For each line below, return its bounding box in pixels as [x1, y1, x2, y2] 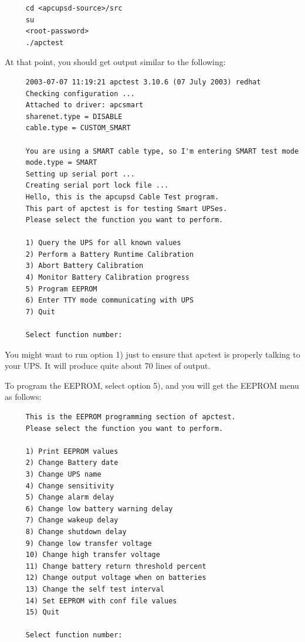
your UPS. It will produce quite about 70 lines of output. [5, 359, 211, 372]
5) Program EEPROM [25, 284, 97, 293]
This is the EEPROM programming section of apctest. [25, 413, 236, 421]
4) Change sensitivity [25, 481, 114, 490]
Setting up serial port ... [25, 169, 135, 178]
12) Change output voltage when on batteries [25, 573, 206, 582]
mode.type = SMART [25, 158, 97, 167]
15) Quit [25, 608, 60, 617]
